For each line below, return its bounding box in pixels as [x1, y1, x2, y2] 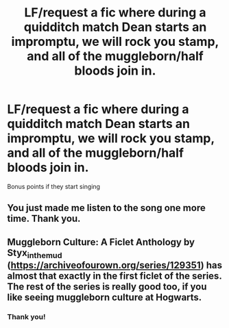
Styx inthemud [7, 247, 63, 260]
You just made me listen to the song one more [7, 202, 206, 214]
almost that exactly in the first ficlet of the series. [7, 270, 222, 281]
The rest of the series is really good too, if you [7, 281, 207, 292]
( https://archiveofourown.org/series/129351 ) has [7, 259, 223, 271]
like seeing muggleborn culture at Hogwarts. [7, 291, 202, 303]
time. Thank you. [7, 213, 81, 225]
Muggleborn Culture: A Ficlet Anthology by [7, 236, 195, 248]
